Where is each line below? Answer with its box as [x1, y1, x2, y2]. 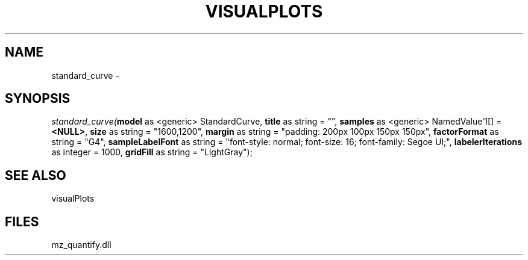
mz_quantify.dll [51, 240, 112, 250]
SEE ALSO [5, 167, 66, 183]
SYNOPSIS [5, 91, 71, 107]
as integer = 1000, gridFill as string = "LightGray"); [51, 147, 253, 158]
